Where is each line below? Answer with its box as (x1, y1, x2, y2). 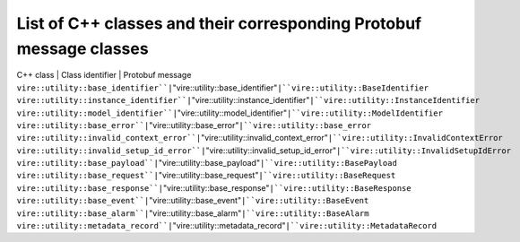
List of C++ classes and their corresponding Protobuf (16, 13, 421, 33)
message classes (16, 39, 149, 58)
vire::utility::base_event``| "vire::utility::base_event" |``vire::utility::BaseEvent (16, 195, 369, 206)
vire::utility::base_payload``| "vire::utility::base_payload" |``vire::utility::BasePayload (16, 158, 398, 169)
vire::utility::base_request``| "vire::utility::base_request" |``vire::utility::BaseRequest (16, 170, 396, 181)
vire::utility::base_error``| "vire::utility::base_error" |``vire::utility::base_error (16, 119, 372, 130)
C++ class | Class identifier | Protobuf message (16, 70, 192, 81)
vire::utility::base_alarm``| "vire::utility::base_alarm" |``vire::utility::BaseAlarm (16, 207, 369, 219)
